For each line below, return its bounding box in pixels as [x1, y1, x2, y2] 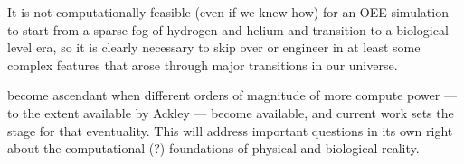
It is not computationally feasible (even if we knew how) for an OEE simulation [7, 3, 449, 21]
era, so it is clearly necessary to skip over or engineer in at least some [35, 38, 421, 57]
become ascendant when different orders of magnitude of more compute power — [7, 86, 457, 105]
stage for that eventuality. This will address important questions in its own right [7, 121, 453, 140]
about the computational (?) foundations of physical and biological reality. [7, 139, 420, 158]
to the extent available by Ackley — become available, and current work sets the [7, 103, 454, 122]
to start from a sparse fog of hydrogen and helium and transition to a [7, 20, 393, 39]
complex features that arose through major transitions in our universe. [7, 55, 398, 74]
